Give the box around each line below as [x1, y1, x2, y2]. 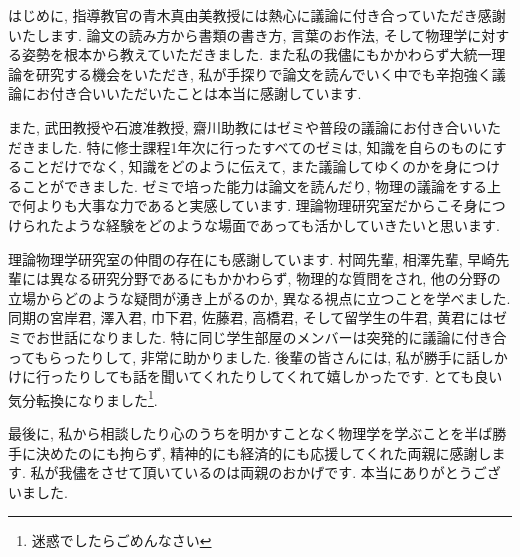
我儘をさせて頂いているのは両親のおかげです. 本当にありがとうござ [58, 462, 501, 483]
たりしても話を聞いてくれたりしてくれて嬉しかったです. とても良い [63, 366, 503, 387]
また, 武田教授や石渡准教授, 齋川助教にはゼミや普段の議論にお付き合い [8, 116, 474, 137]
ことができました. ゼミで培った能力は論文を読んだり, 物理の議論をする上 [21, 175, 502, 196]
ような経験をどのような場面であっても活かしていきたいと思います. [63, 214, 500, 235]
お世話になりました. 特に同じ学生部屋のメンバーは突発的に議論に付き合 [35, 326, 507, 347]
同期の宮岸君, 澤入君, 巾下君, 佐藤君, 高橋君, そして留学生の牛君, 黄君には [8, 307, 493, 328]
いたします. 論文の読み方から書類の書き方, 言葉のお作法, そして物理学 [8, 24, 468, 45]
